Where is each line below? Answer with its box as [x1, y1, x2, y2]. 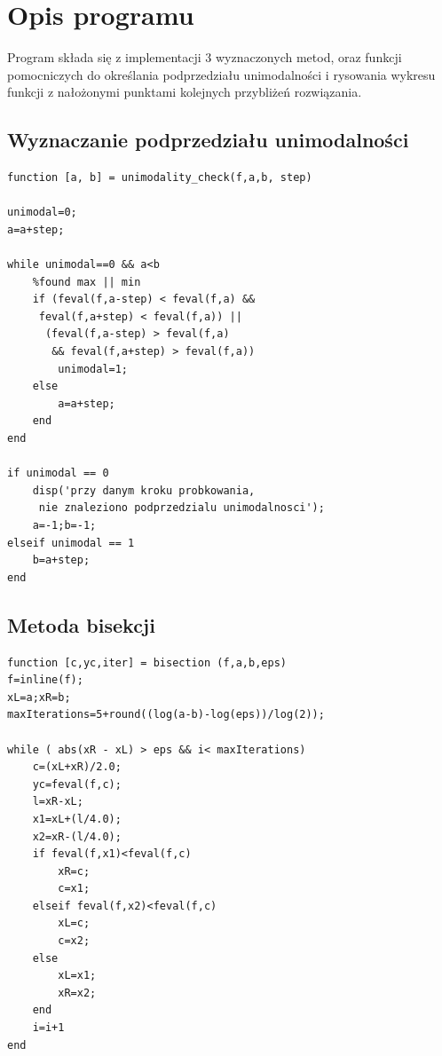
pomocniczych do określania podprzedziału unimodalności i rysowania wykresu [7, 65, 436, 83]
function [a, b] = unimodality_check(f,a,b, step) [7, 171, 312, 185]
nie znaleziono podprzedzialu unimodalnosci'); [38, 501, 325, 515]
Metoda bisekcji [7, 611, 155, 638]
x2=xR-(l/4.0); [32, 830, 122, 843]
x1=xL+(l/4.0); [32, 812, 122, 825]
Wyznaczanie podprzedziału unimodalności [7, 126, 409, 154]
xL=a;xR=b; [7, 690, 71, 704]
